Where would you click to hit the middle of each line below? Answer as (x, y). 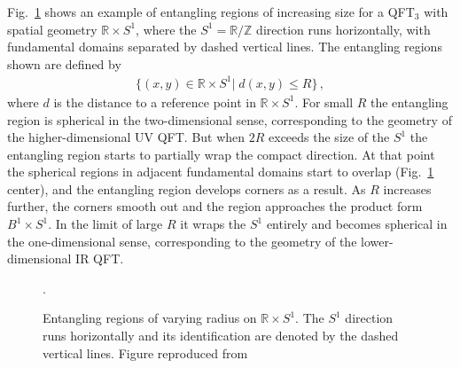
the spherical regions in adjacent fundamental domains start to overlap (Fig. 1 (221, 172)
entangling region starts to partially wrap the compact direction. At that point (221, 154)
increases (407, 188)
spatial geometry (52, 29)
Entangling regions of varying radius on (150, 318)
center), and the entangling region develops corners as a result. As (187, 188)
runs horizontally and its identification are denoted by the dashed (221, 336)
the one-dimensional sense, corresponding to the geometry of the (182, 241)
